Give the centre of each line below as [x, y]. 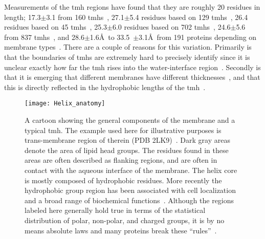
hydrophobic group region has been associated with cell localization [130, 190]
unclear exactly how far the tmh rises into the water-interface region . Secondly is [132, 67]
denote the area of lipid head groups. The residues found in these [127, 150]
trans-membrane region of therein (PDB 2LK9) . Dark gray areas [127, 140]
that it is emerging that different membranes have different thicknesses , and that [132, 77]
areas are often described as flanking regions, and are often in [121, 160]
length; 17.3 [23, 17]
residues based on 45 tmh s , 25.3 [56, 27]
